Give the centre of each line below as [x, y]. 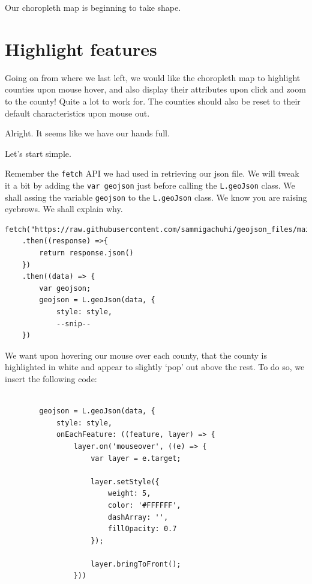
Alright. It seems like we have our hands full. [87, 133]
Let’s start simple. [38, 153]
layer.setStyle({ [125, 482]
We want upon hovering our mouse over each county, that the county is [136, 355]
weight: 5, [129, 494]
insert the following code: [51, 378]
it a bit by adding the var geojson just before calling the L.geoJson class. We [150, 185]
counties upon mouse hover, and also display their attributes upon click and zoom [155, 89]
